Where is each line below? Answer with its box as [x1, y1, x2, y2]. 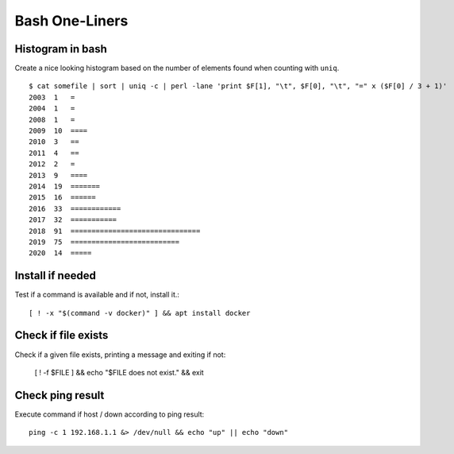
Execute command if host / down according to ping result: [14, 409, 205, 419]
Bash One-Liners [14, 12, 129, 29]
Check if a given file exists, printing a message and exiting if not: [14, 350, 226, 359]
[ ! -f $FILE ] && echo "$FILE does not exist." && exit [34, 367, 204, 377]
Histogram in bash [14, 42, 107, 56]
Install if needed [14, 269, 97, 282]
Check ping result [14, 388, 105, 402]
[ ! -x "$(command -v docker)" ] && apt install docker [29, 308, 251, 317]
